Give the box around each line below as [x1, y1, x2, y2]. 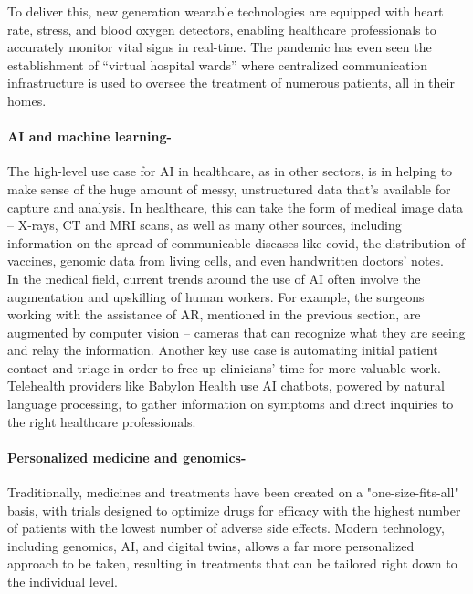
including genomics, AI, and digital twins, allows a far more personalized [7, 536, 415, 555]
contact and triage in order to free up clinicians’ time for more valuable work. [7, 358, 441, 377]
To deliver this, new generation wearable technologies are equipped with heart [7, 2, 444, 20]
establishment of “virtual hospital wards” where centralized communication [7, 55, 428, 74]
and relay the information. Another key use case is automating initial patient [7, 340, 438, 360]
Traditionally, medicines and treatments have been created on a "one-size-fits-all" [7, 483, 459, 502]
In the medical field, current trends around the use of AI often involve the [7, 268, 421, 287]
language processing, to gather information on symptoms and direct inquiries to [7, 394, 454, 413]
